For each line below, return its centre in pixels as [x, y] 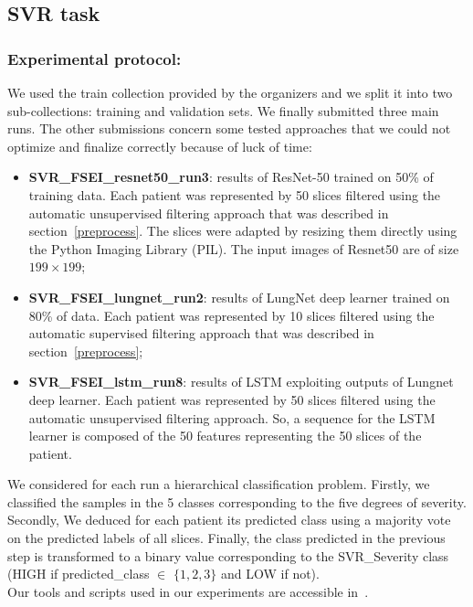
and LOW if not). [270, 574]
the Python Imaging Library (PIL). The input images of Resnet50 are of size [244, 248]
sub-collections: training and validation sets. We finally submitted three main [223, 110]
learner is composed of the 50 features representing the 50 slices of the [225, 436]
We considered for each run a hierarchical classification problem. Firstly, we [219, 484]
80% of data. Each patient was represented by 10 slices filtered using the [231, 315]
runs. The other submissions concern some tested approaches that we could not [229, 128]
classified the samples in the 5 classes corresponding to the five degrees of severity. [237, 501]
